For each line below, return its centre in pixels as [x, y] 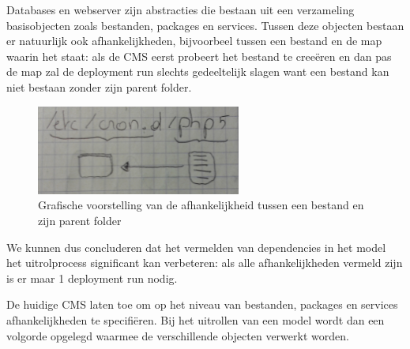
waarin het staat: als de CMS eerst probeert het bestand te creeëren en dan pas [199, 56]
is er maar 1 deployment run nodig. [92, 278]
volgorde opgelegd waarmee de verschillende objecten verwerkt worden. [178, 335]
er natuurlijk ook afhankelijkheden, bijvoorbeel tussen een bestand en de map [194, 41]
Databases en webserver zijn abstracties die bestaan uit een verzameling [181, 9]
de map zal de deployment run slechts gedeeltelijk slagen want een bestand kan [198, 71]
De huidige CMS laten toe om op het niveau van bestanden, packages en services [202, 304]
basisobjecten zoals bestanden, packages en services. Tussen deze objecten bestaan [205, 25]
